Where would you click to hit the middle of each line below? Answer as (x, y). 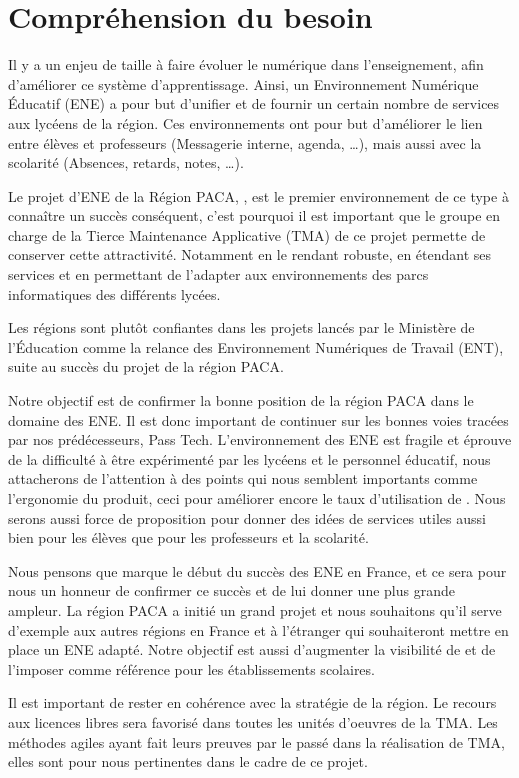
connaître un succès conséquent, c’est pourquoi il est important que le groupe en (254, 215)
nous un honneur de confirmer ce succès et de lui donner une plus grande (231, 590)
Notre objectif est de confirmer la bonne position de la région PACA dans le (241, 400)
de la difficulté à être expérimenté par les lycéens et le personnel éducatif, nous (249, 458)
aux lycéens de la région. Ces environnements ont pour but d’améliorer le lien (245, 122)
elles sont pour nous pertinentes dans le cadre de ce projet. (188, 761)
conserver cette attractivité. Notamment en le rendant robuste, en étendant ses (250, 254)
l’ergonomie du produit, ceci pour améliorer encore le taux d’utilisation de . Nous (257, 498)
